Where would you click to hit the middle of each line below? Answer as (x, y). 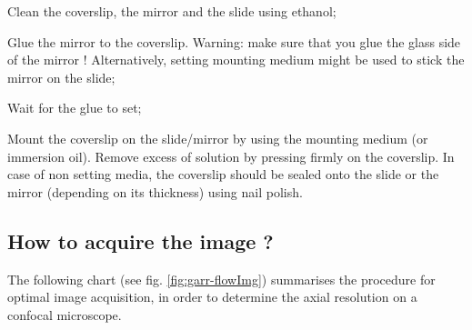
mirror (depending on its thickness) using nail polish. (155, 191)
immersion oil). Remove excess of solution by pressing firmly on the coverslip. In (231, 156)
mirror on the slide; (61, 77)
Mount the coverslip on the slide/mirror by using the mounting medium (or (218, 138)
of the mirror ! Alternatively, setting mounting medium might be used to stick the (236, 60)
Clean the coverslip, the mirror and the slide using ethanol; (172, 11)
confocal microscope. (65, 314)
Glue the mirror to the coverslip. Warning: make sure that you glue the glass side (234, 41)
